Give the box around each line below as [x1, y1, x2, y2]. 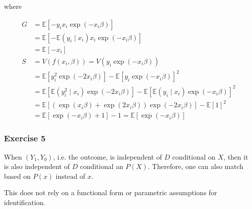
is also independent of [4, 161, 70, 171]
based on [4, 170, 31, 181]
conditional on [172, 151, 216, 162]
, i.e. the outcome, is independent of [53, 151, 162, 162]
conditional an [80, 161, 123, 171]
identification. [4, 197, 46, 207]
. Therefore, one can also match [148, 161, 244, 171]
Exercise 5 [4, 132, 46, 144]
